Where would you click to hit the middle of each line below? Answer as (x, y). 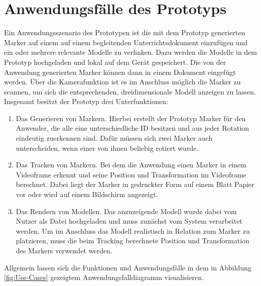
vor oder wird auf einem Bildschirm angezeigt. (87, 194)
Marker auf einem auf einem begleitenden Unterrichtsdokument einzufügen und (126, 42)
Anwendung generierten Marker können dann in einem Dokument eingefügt (120, 72)
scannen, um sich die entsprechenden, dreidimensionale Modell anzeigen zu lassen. (130, 91)
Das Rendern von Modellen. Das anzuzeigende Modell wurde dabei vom (126, 211)
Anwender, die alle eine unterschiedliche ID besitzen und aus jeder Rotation (133, 128)
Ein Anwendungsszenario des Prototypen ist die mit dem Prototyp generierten (125, 32)
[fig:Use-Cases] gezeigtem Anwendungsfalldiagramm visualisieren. (104, 277)
